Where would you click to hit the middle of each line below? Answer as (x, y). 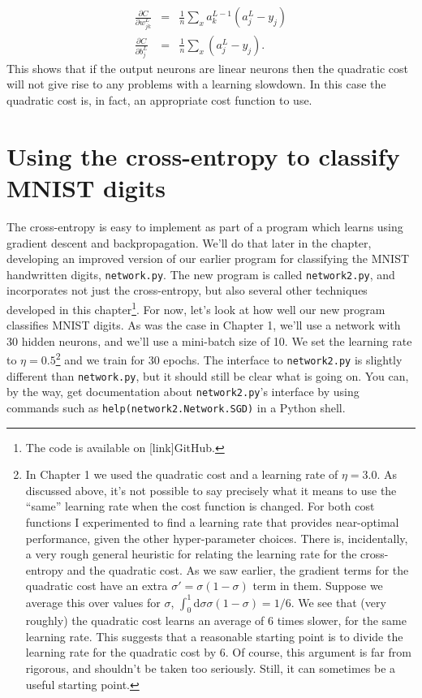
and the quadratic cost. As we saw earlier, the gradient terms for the (238, 569)
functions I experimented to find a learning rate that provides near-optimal (212, 522)
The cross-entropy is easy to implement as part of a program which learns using (205, 226)
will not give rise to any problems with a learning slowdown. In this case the (196, 84)
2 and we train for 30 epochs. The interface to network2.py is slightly (229, 359)
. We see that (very (338, 602)
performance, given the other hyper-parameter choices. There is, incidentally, (217, 538)
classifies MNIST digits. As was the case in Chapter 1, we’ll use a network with (204, 325)
